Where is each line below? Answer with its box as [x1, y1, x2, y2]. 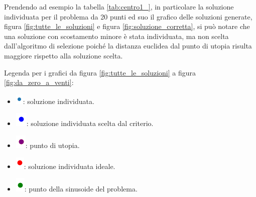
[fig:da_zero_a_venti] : [4, 77, 74, 87]
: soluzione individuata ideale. [24, 160, 115, 171]
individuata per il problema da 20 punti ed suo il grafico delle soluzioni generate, [4, 11, 252, 21]
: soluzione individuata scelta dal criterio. [26, 118, 154, 128]
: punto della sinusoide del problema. [24, 183, 138, 194]
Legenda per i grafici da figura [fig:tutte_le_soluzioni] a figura [4, 67, 196, 77]
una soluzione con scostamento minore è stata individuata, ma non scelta [4, 30, 229, 41]
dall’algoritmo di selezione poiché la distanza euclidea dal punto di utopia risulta [4, 40, 252, 51]
